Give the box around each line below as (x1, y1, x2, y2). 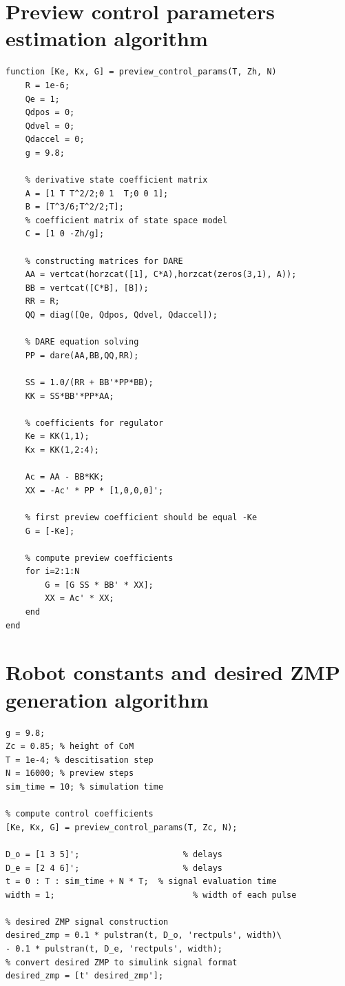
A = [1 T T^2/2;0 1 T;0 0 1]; (25, 188, 169, 198)
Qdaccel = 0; (25, 134, 85, 145)
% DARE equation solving (25, 337, 139, 347)
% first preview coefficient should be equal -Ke (25, 512, 258, 522)
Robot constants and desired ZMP (6, 658, 340, 686)
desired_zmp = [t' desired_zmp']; (6, 971, 164, 981)
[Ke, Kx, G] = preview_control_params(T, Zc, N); (6, 822, 238, 832)
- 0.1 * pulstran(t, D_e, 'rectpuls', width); (6, 944, 222, 954)
